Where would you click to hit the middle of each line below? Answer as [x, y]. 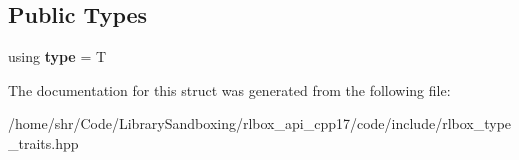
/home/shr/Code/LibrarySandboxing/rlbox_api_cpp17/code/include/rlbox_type [260, 123]
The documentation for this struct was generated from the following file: [229, 89]
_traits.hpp [43, 142]
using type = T [57, 56]
